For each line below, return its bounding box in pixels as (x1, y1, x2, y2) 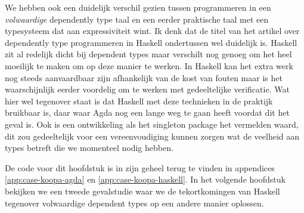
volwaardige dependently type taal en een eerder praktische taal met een (5, 13, 269, 25)
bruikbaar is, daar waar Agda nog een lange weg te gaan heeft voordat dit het (5, 106, 290, 119)
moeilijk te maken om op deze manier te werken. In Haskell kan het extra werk (5, 59, 293, 72)
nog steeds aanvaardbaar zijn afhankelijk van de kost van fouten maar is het (5, 71, 283, 84)
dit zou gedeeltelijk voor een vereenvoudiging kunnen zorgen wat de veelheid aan (5, 129, 300, 142)
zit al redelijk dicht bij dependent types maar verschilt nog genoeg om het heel (5, 48, 292, 60)
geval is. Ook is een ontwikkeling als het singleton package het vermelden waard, (5, 118, 299, 130)
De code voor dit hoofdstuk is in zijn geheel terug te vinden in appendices (5, 161, 275, 174)
